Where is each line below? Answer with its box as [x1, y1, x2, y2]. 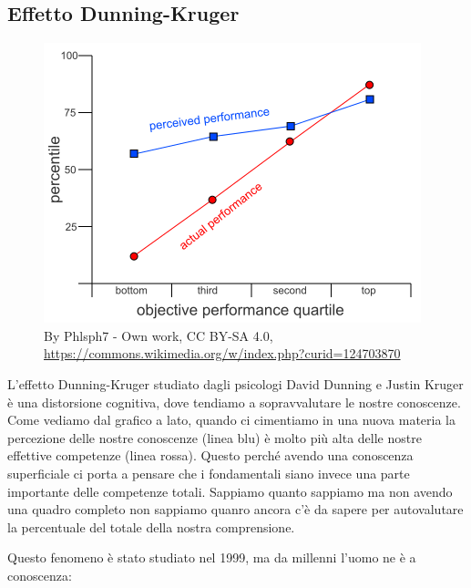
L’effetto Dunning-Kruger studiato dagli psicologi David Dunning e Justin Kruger [7, 374, 464, 393]
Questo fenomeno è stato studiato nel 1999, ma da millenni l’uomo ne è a [7, 548, 416, 567]
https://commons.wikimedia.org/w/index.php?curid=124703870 [44, 344, 401, 363]
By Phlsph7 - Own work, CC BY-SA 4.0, [44, 325, 273, 345]
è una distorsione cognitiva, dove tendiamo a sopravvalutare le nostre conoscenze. [7, 392, 461, 411]
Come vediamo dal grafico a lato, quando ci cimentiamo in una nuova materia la [7, 410, 456, 429]
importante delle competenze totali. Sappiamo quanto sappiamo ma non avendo [7, 481, 453, 500]
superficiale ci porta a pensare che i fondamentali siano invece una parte [7, 463, 410, 482]
